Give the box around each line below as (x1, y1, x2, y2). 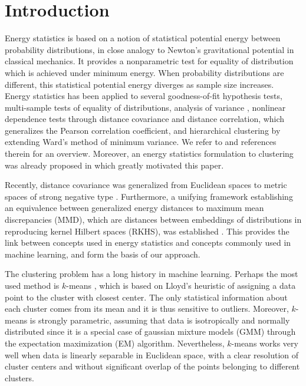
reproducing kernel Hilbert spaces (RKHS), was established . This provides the (5, 225, 289, 237)
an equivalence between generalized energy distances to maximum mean (5, 202, 264, 214)
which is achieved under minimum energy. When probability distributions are (5, 66, 284, 78)
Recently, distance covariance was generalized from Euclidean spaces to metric (5, 179, 287, 191)
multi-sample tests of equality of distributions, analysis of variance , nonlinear (5, 101, 286, 113)
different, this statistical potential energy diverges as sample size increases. (5, 78, 274, 90)
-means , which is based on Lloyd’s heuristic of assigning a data (66, 279, 296, 291)
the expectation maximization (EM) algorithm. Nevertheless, (5, 336, 225, 349)
